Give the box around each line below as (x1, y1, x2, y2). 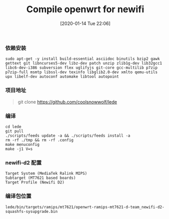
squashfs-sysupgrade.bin (5, 209, 58, 214)
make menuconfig (5, 142, 40, 147)
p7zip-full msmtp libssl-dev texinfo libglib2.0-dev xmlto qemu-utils (5, 70, 158, 75)
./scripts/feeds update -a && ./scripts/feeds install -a (5, 133, 130, 138)
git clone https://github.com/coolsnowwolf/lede (17, 99, 117, 105)
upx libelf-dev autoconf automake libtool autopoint (5, 74, 119, 79)
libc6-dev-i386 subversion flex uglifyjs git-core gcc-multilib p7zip (5, 65, 158, 71)
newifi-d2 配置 (5, 159, 42, 166)
